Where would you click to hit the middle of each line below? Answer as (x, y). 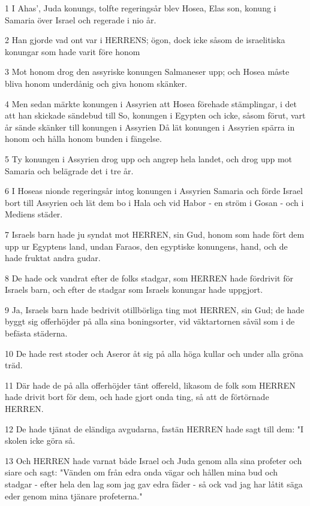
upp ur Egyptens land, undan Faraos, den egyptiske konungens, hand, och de (146, 246)
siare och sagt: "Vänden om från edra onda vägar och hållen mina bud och (142, 472)
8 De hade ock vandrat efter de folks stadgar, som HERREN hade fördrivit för (149, 278)
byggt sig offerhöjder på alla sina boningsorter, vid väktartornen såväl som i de (150, 321)
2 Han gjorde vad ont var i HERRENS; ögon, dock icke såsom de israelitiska (145, 40)
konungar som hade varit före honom (73, 51)
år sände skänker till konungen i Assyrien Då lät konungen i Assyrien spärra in (150, 127)
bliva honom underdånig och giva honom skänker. (96, 83)
